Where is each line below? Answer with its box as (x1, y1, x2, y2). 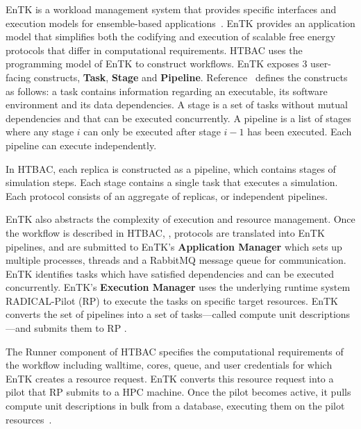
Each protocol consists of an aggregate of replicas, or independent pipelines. (6, 188, 328, 203)
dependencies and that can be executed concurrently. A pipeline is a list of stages (6, 110, 351, 125)
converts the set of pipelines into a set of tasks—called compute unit (6, 307, 296, 321)
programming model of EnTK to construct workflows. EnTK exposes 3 (6, 56, 308, 71)
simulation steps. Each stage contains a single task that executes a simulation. (6, 175, 338, 190)
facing (6, 69, 31, 84)
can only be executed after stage (83, 124, 221, 139)
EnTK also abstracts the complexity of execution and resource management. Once (6, 212, 355, 226)
